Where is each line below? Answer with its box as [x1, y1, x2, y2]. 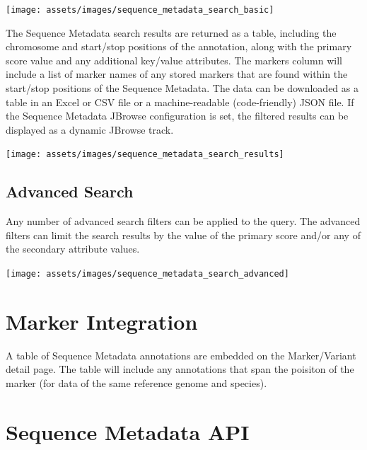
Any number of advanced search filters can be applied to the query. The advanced [6, 214, 361, 229]
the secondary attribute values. [6, 241, 140, 256]
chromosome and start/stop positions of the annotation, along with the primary [6, 39, 352, 54]
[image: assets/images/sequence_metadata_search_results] [6, 149, 284, 160]
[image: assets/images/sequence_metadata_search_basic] [6, 5, 274, 15]
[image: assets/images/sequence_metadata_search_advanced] [6, 269, 289, 279]
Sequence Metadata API [6, 417, 250, 446]
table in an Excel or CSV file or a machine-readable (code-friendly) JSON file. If [6, 94, 354, 109]
